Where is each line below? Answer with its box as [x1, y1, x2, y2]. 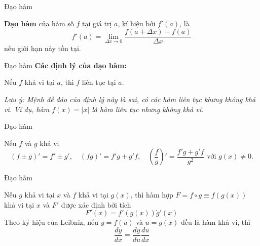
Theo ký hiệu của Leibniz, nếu [4, 217, 99, 227]
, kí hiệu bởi [118, 18, 156, 28]
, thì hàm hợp [130, 189, 173, 200]
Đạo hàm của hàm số [4, 18, 74, 28]
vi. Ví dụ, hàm [4, 104, 50, 114]
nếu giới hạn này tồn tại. [4, 43, 81, 54]
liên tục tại [82, 77, 116, 87]
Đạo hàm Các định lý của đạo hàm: [4, 60, 127, 70]
